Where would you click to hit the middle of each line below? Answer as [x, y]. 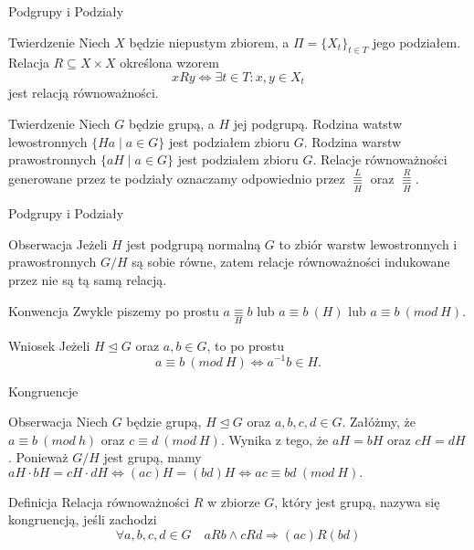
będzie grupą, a [171, 124]
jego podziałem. [416, 42]
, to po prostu [246, 345]
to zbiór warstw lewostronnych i [368, 243]
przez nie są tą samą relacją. [88, 280]
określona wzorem [169, 63]
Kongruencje [43, 391]
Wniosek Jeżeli [49, 345]
